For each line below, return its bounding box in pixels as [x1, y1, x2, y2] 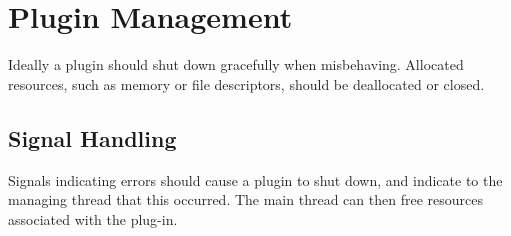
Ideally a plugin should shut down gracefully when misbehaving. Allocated [8, 54, 464, 75]
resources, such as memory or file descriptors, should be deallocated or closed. [8, 73, 485, 94]
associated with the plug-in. [8, 208, 178, 229]
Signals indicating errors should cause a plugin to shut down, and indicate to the [8, 169, 503, 190]
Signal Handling [8, 122, 177, 153]
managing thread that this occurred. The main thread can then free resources [8, 189, 483, 210]
